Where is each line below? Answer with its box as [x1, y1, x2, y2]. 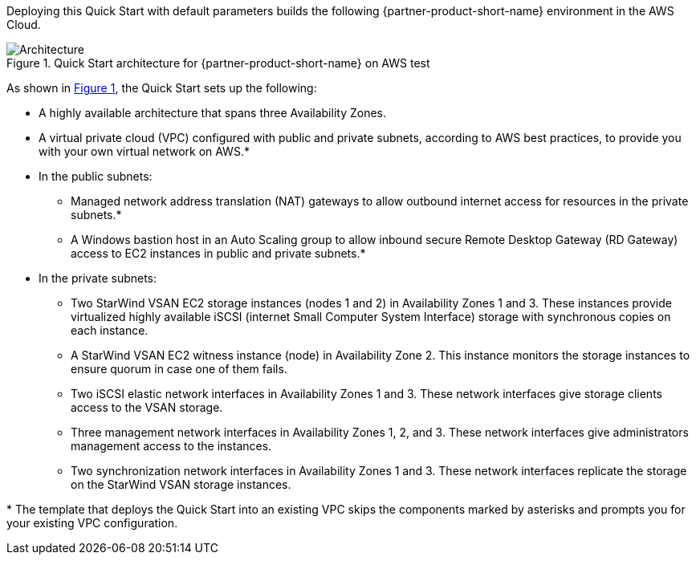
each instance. [71, 323, 149, 337]
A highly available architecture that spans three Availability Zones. [39, 106, 387, 120]
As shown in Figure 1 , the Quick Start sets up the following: [6, 81, 317, 95]
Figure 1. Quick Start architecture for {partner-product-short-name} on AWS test [6, 56, 430, 70]
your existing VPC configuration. [6, 516, 178, 530]
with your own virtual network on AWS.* [39, 144, 250, 158]
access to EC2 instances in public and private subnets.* [71, 246, 366, 260]
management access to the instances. [71, 439, 272, 453]
